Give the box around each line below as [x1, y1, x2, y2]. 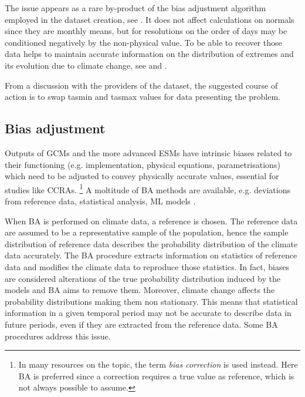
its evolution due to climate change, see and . [5, 59, 167, 71]
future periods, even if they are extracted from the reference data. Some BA [5, 318, 278, 330]
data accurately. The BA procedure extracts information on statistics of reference [5, 249, 297, 261]
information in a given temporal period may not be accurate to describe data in [5, 307, 292, 319]
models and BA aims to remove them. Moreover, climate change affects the [5, 284, 275, 296]
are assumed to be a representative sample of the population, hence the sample [5, 226, 289, 238]
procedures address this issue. [5, 329, 111, 342]
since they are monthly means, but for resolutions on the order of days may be [5, 25, 287, 37]
